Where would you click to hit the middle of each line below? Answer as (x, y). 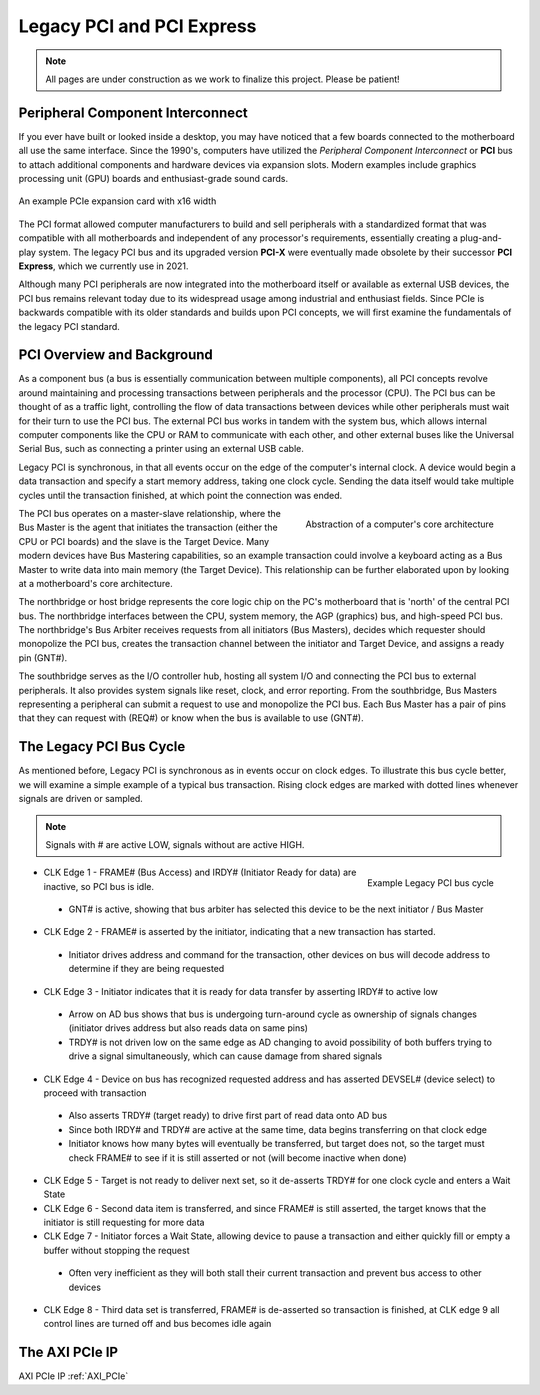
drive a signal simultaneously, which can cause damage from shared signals (225, 1056)
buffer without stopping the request (116, 1250)
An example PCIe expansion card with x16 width (117, 201)
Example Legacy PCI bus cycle (430, 883)
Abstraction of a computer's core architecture (399, 524)
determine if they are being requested (146, 969)
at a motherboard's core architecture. (96, 583)
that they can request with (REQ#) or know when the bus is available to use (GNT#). (191, 718)
